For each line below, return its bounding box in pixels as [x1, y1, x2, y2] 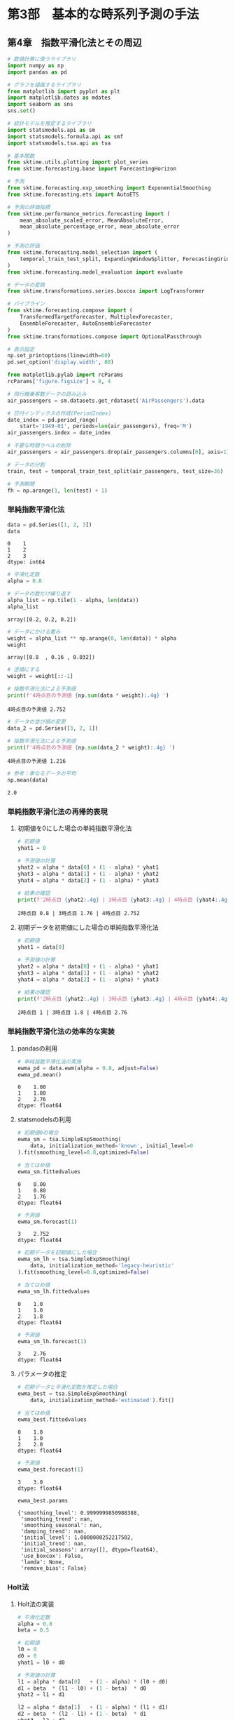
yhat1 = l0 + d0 [17, 1659, 65, 1666]
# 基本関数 [7, 152, 35, 159]
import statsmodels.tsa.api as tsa [7, 140, 111, 147]
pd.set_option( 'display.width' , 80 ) [7, 359, 114, 366]
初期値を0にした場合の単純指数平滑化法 [17, 824, 132, 832]
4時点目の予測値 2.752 [7, 706, 66, 713]
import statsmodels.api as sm [7, 126, 96, 133]
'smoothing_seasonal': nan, [20, 1522, 103, 1529]
